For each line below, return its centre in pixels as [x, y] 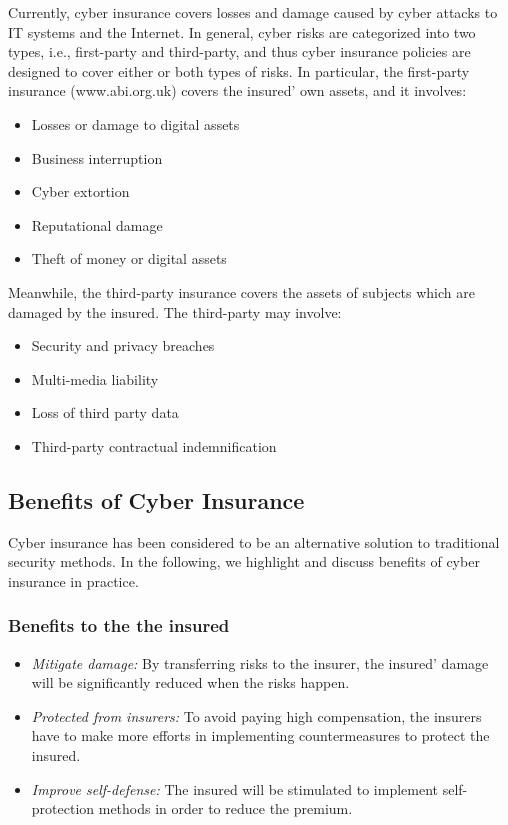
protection [63, 808]
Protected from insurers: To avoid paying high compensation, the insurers [256, 715]
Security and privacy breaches [123, 345]
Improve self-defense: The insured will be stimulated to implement [235, 788]
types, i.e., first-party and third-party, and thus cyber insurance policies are [239, 51]
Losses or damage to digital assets [135, 123]
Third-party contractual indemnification [154, 445]
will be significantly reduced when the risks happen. [190, 682]
